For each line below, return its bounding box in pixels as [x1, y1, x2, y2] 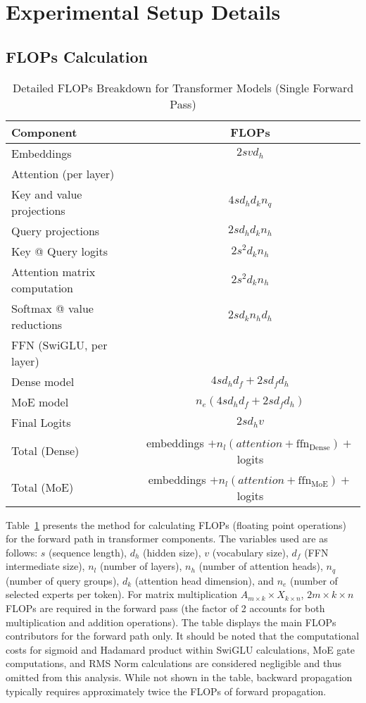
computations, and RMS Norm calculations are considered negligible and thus [6, 656, 342, 671]
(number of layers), [99, 559, 182, 573]
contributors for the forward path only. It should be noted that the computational [6, 628, 360, 643]
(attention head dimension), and [134, 573, 274, 587]
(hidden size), [143, 545, 201, 559]
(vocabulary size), [212, 545, 289, 559]
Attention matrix [11, 263, 96, 280]
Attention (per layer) [11, 165, 115, 182]
